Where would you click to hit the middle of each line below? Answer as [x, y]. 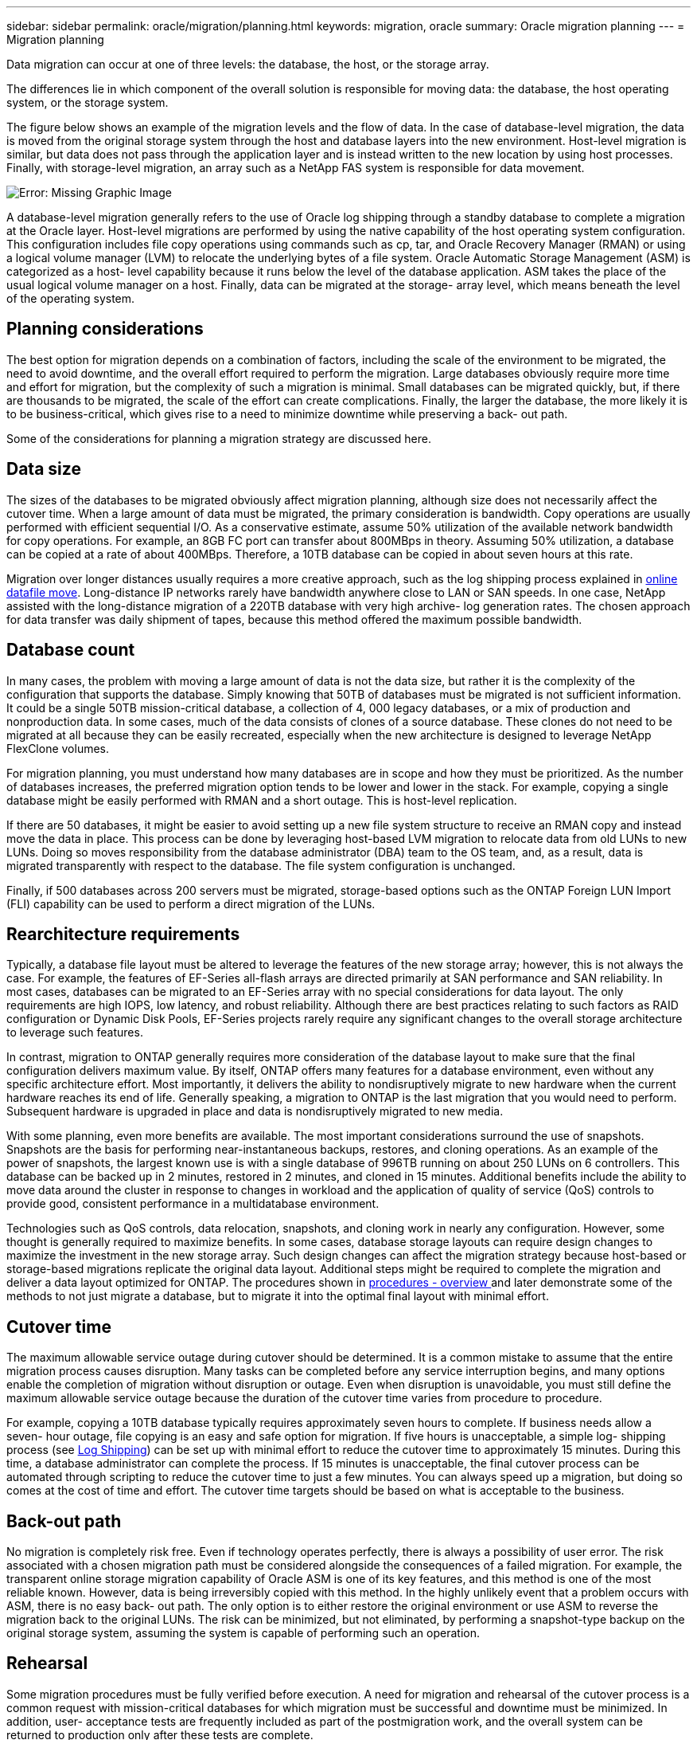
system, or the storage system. [88, 102]
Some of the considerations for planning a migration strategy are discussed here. [219, 438]
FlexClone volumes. [58, 748]
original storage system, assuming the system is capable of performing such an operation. [243, 1633]
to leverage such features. [75, 1033]
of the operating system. [71, 298]
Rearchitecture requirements [123, 934]
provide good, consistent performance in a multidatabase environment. [193, 1204]
